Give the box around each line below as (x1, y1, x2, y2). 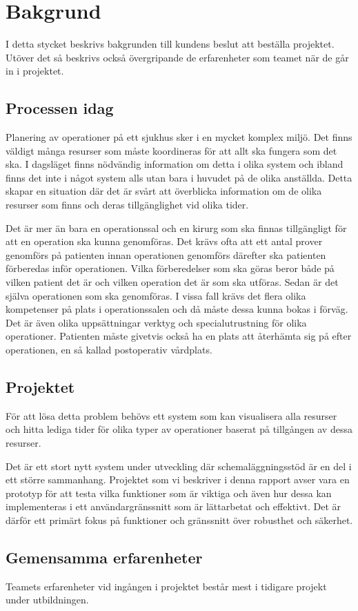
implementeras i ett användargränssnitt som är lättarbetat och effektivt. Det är (6, 499, 341, 514)
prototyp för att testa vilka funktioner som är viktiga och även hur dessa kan (6, 485, 332, 500)
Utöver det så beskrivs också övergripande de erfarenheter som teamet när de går (6, 50, 349, 64)
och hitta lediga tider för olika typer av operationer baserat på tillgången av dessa (6, 422, 352, 436)
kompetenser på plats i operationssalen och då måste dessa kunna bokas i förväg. (6, 302, 348, 316)
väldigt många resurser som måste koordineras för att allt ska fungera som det (6, 143, 337, 157)
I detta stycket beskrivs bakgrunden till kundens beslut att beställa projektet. (6, 37, 335, 51)
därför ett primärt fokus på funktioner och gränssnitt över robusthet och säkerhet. (6, 512, 353, 527)
